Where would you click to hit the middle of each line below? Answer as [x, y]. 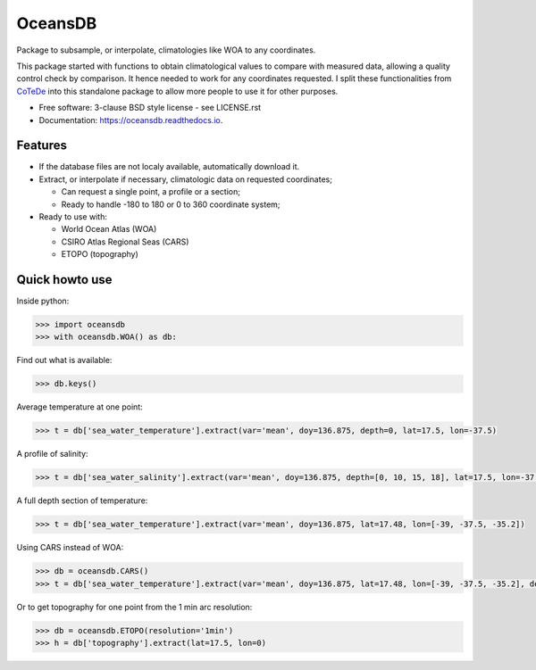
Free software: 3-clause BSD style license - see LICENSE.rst [150, 108]
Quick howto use [64, 280]
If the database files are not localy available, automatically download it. [169, 167]
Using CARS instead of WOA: [70, 548]
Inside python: [43, 301]
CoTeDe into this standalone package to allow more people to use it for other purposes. [177, 91]
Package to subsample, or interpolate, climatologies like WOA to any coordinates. [166, 50]
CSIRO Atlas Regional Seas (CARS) [125, 242]
